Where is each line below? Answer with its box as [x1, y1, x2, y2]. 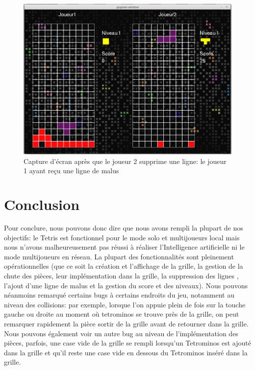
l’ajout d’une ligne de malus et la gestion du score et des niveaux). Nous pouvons [4, 280, 248, 290]
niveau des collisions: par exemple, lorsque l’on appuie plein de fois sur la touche [4, 299, 246, 309]
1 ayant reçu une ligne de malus [24, 165, 119, 176]
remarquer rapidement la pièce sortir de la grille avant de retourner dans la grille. [4, 318, 249, 328]
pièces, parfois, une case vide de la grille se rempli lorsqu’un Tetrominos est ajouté [4, 338, 251, 348]
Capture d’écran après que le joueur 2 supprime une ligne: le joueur [24, 156, 227, 166]
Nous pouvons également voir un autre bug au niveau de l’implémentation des [4, 328, 238, 338]
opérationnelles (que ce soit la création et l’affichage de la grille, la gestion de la [4, 261, 243, 271]
